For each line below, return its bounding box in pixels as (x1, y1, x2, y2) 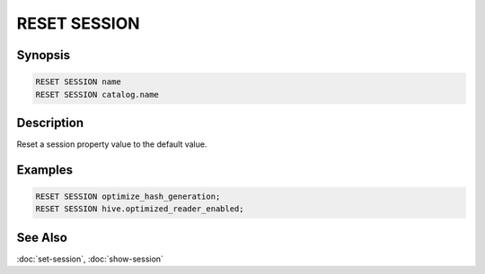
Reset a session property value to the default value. (16, 139, 207, 150)
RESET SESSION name (35, 77, 121, 87)
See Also (16, 229, 67, 245)
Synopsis (16, 47, 71, 63)
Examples (16, 162, 74, 177)
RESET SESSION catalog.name (35, 90, 159, 99)
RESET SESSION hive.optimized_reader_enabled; (35, 204, 244, 214)
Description (16, 115, 84, 130)
